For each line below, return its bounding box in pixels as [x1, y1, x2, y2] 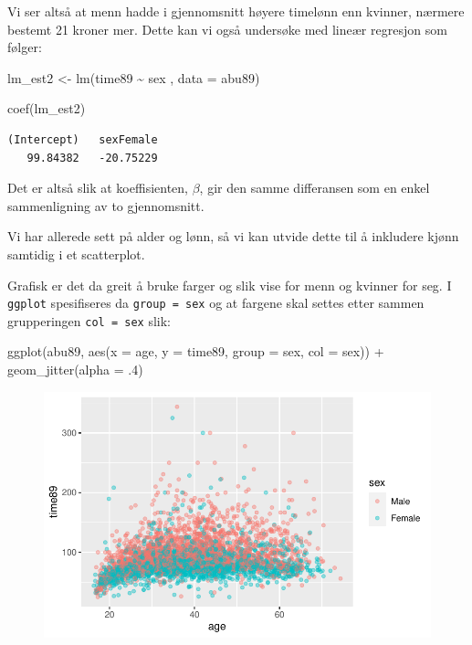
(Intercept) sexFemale [7, 132, 158, 146]
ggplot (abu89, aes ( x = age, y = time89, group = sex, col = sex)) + [7, 342, 384, 361]
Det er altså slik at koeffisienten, [7, 178, 188, 197]
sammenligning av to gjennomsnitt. [7, 196, 205, 215]
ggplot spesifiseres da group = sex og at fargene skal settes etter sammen [7, 293, 425, 312]
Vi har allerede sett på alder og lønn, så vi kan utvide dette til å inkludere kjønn [7, 227, 459, 246]
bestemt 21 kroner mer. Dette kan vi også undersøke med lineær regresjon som [7, 19, 447, 38]
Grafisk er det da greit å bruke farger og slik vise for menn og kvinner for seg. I [7, 275, 452, 294]
